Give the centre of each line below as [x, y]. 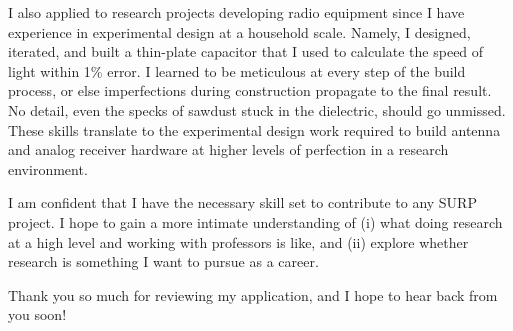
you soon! [37, 314]
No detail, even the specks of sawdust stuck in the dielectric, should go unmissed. [257, 109]
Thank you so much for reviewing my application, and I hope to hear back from [253, 294]
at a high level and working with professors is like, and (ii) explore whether [238, 241]
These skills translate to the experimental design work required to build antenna [254, 129]
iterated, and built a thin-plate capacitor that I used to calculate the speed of [246, 51]
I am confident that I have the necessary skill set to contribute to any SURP [242, 202]
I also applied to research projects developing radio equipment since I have [236, 12]
